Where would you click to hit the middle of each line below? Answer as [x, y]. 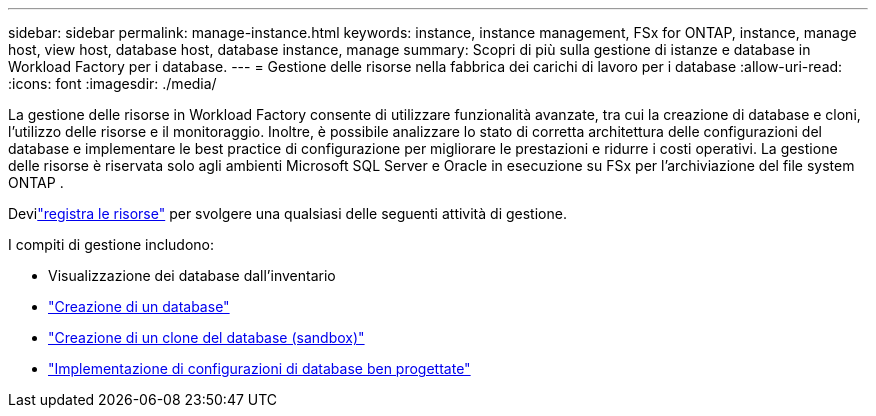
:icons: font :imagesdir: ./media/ [112, 83]
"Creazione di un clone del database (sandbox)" [206, 337]
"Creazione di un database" [139, 306]
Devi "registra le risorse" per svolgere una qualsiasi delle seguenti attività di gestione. [287, 213]
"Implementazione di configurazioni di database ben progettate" [259, 368]
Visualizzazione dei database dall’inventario [192, 275]
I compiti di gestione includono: [111, 244]
